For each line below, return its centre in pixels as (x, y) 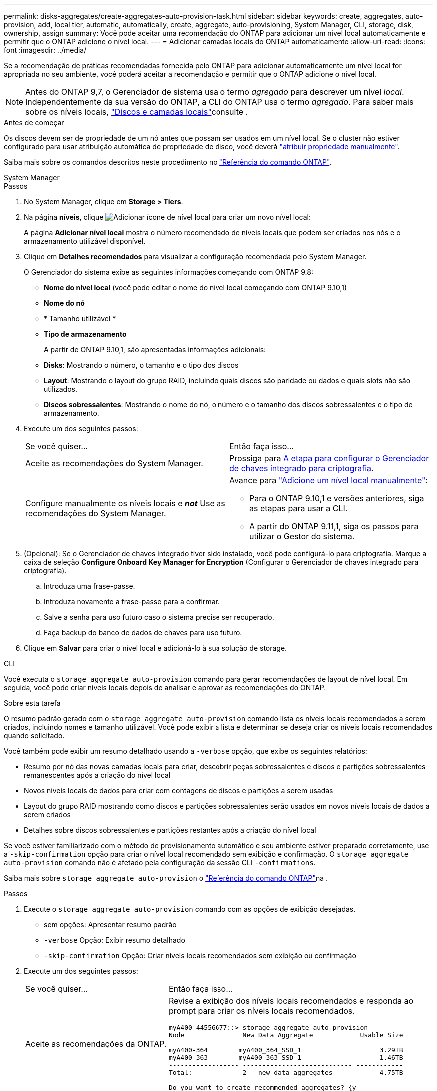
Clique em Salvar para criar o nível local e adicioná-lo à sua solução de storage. (156, 648)
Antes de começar (34, 123)
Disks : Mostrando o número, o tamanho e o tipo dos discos (141, 365)
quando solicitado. (34, 736)
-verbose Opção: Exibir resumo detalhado (114, 940)
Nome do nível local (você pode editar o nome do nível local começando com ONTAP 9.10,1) (196, 287)
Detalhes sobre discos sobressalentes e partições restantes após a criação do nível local (170, 830)
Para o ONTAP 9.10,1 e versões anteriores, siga (337, 498)
